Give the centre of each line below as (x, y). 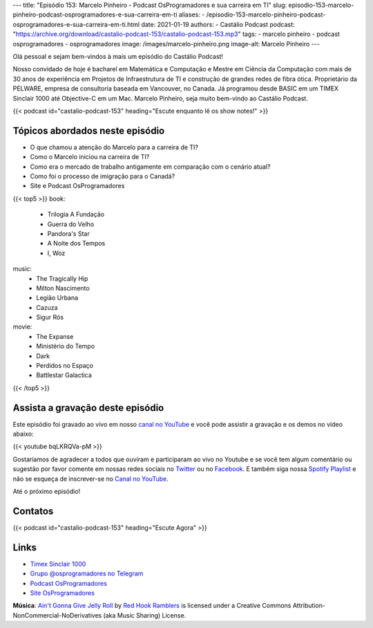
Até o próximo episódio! (47, 492)
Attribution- (309, 606)
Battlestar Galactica (64, 375)
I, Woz (56, 253)
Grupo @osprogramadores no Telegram (87, 573)
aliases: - (192, 15)
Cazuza (47, 307)
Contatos (33, 511)
